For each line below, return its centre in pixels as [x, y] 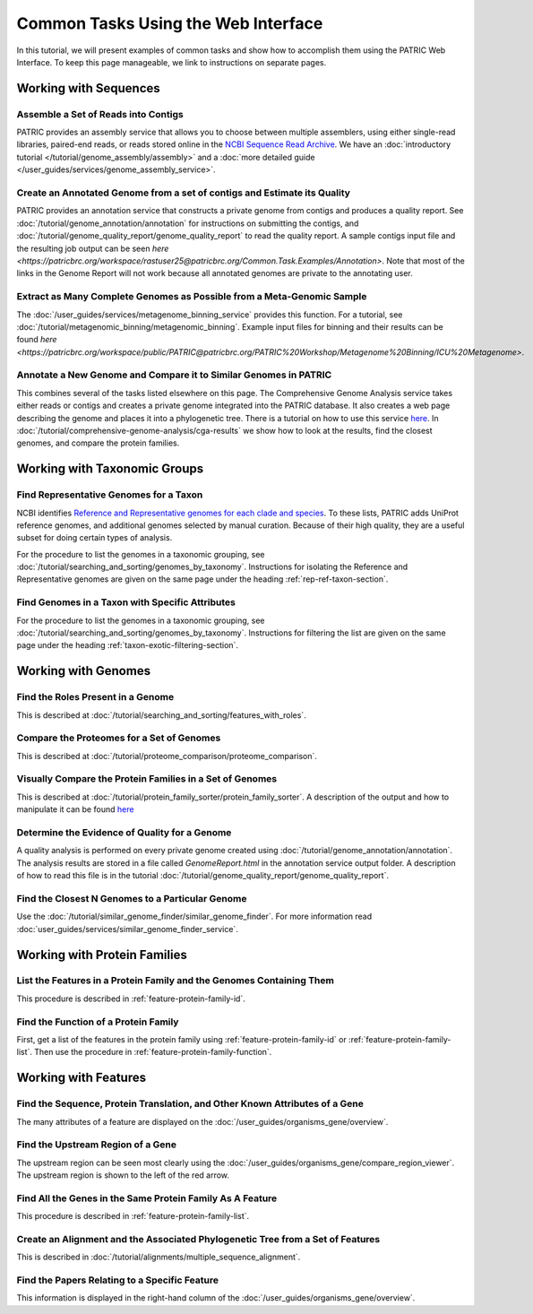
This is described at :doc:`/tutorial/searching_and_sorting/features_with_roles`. [161, 715]
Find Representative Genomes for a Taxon [110, 495]
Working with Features [82, 1078]
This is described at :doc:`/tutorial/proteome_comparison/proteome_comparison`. [167, 756]
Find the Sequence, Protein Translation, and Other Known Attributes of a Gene [190, 1104]
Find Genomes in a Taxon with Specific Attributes [126, 602]
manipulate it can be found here [75, 809]
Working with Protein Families [102, 955]
